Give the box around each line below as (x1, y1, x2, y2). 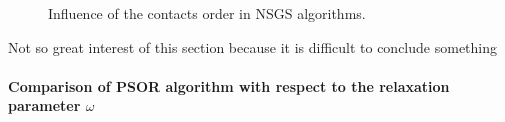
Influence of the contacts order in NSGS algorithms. (48, 3, 366, 23)
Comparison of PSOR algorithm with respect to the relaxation (8, 75, 450, 96)
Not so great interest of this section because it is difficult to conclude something (8, 36, 498, 57)
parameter (8, 95, 81, 116)
